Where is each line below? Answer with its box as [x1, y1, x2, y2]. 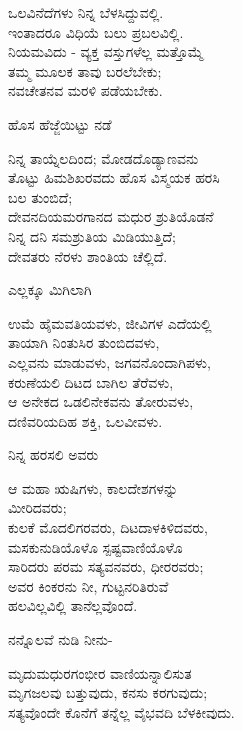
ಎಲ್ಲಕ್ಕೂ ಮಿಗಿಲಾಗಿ [8, 279, 92, 300]
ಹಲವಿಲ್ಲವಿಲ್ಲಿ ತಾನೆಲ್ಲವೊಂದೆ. [8, 595, 138, 616]
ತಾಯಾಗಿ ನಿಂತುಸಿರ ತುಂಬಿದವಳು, [8, 332, 160, 353]
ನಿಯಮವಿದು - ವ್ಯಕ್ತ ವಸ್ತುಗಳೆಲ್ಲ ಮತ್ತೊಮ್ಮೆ [8, 41, 204, 62]
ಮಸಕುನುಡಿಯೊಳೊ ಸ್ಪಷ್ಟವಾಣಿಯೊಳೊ [8, 536, 183, 557]
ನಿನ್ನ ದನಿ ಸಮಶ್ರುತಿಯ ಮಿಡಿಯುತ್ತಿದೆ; [8, 225, 176, 246]
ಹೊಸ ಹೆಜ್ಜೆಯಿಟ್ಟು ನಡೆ [8, 113, 112, 134]
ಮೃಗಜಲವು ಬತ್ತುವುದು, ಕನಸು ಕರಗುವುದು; [8, 682, 208, 703]
